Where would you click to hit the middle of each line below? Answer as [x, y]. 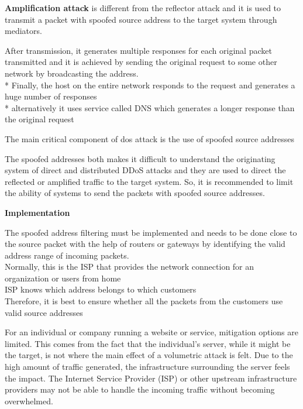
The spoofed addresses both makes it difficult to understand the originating [140, 158]
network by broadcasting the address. [72, 73]
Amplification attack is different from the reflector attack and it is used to [143, 8]
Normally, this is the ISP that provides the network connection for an [130, 267]
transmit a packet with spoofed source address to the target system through [141, 19]
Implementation [37, 212]
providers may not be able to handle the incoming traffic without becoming [140, 389]
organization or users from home [63, 278]
